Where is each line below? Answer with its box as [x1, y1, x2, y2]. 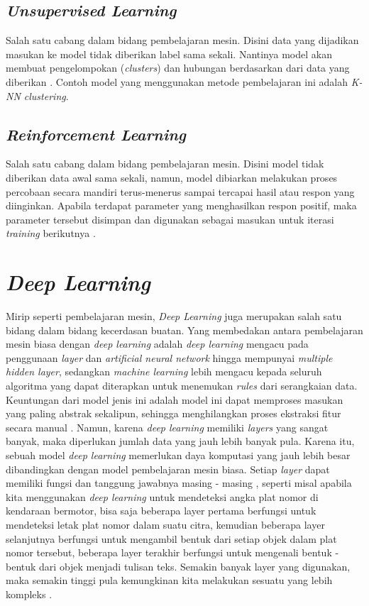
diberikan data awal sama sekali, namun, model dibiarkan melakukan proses [6, 170, 338, 184]
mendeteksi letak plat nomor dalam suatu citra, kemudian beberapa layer [6, 517, 325, 531]
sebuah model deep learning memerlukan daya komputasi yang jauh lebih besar [6, 448, 351, 462]
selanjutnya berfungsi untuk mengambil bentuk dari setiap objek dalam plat [6, 531, 337, 546]
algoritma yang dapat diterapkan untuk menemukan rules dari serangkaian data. [6, 378, 358, 393]
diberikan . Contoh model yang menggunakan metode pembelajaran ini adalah [6, 74, 348, 89]
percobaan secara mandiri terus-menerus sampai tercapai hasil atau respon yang [6, 184, 355, 199]
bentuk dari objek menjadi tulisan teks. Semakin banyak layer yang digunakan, [6, 558, 351, 573]
